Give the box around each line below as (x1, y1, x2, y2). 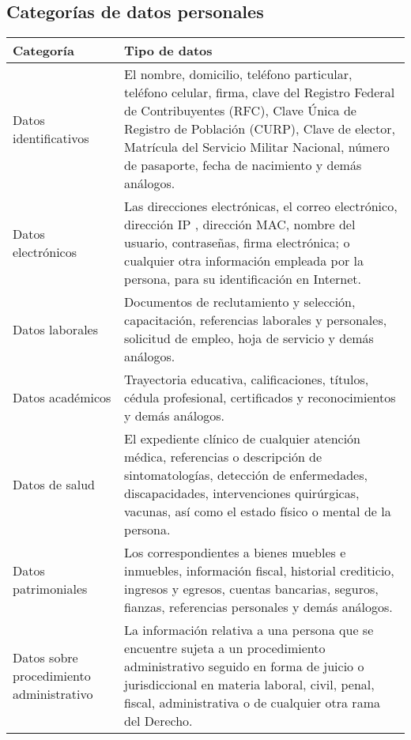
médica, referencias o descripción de (124, 447, 322, 466)
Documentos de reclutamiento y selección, (124, 293, 356, 311)
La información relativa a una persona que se (124, 621, 374, 640)
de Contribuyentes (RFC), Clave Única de (124, 101, 356, 120)
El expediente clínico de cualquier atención (124, 429, 360, 448)
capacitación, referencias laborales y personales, (124, 311, 387, 330)
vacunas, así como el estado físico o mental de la (124, 502, 391, 521)
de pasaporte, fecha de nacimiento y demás (124, 156, 362, 175)
